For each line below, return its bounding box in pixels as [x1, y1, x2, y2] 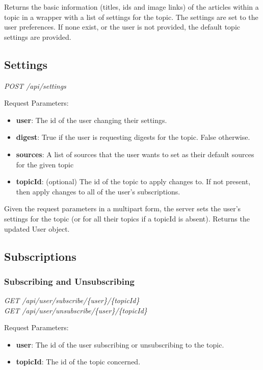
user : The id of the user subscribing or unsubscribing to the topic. [16, 339, 224, 350]
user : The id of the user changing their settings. [16, 114, 167, 125]
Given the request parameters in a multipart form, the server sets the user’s [4, 203, 241, 214]
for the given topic [16, 159, 74, 169]
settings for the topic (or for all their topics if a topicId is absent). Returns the [4, 213, 250, 224]
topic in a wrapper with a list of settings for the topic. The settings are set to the [4, 11, 258, 22]
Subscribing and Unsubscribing [4, 275, 135, 287]
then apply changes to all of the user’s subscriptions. [16, 186, 180, 196]
